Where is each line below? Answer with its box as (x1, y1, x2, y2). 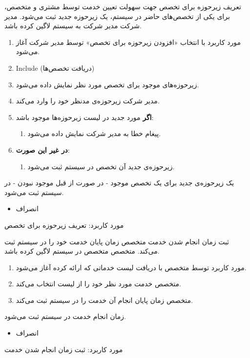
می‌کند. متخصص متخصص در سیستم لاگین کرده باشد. (4, 246, 160, 256)
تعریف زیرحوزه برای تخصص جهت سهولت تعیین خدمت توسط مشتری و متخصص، (4, 1, 241, 11)
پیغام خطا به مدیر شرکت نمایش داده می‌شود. (27, 128, 161, 139)
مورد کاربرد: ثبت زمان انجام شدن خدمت (4, 344, 123, 354)
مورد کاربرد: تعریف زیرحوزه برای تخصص (4, 219, 124, 230)
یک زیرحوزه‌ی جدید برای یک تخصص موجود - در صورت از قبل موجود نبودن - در (4, 178, 234, 188)
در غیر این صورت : (16, 144, 70, 155)
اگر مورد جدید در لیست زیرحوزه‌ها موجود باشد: (16, 112, 154, 122)
